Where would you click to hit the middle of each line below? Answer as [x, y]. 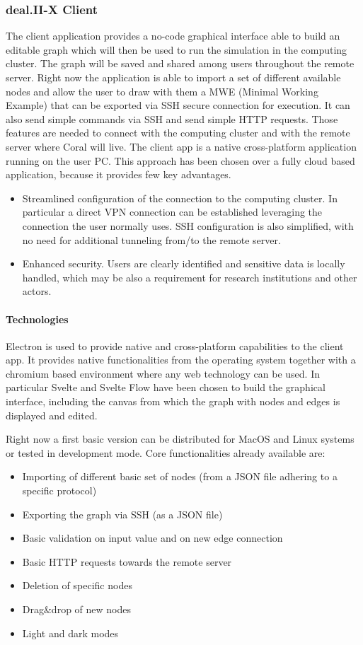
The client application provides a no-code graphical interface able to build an [173, 36]
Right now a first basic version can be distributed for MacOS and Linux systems [180, 439]
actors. [37, 291]
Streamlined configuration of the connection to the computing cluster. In [180, 198]
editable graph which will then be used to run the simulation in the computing [177, 49]
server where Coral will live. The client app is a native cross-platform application [181, 146]
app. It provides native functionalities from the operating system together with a [181, 360]
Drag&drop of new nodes [76, 609]
